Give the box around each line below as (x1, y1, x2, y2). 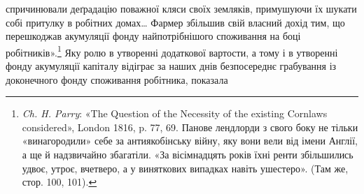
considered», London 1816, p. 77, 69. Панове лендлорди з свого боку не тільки (22, 119, 358, 134)
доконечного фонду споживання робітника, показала (6, 72, 228, 87)
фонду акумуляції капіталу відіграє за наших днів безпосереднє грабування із (6, 59, 337, 73)
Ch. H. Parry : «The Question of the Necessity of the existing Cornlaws (22, 106, 328, 121)
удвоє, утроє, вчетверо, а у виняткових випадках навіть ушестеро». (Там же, (22, 161, 349, 175)
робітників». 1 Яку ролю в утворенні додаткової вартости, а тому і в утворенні (6, 43, 338, 59)
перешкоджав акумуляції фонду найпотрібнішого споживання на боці (6, 29, 301, 43)
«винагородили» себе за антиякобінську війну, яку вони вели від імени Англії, (22, 133, 358, 148)
